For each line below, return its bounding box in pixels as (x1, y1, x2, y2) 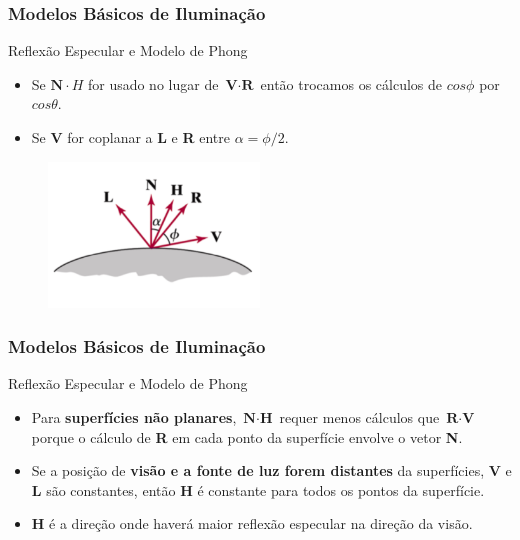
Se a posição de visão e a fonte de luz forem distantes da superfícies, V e (31, 460, 512, 481)
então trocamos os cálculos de (260, 73, 443, 94)
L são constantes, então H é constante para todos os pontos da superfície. (31, 479, 485, 500)
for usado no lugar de (87, 73, 219, 94)
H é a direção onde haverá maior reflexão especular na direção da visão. (31, 513, 473, 534)
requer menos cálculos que (279, 406, 440, 427)
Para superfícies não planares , (31, 406, 237, 427)
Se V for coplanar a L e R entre (31, 127, 230, 147)
